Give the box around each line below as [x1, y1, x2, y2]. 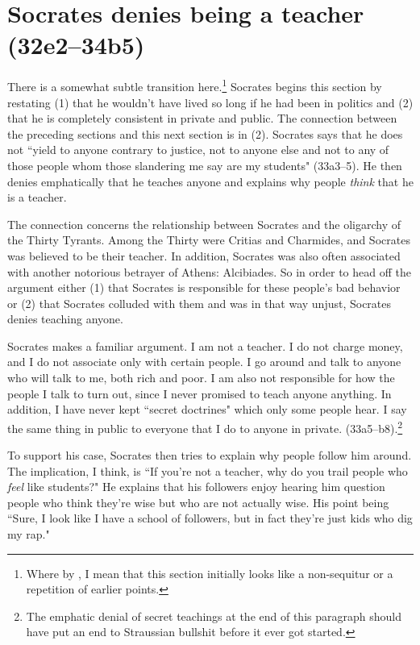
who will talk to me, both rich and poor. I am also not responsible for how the [7, 369, 395, 386]
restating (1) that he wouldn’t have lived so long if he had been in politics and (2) [7, 94, 414, 110]
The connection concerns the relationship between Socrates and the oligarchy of [7, 215, 401, 232]
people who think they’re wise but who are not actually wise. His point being [7, 493, 389, 510]
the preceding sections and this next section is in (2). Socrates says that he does [7, 125, 403, 142]
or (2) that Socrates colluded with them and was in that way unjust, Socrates [7, 294, 392, 311]
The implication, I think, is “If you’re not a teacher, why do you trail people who [7, 462, 408, 479]
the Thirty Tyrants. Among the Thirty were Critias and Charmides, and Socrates [7, 231, 410, 248]
